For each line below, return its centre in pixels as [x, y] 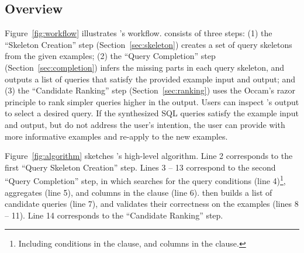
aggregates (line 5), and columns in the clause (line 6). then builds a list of [139, 192]
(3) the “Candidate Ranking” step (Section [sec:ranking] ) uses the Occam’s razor [150, 90]
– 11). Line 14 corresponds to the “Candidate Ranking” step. [114, 215]
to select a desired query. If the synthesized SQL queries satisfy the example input [152, 113]
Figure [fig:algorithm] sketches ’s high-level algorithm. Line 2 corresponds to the [149, 156]
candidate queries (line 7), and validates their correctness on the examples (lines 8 [152, 204]
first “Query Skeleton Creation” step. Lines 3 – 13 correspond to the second [140, 167]
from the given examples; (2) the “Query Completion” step [110, 56]
